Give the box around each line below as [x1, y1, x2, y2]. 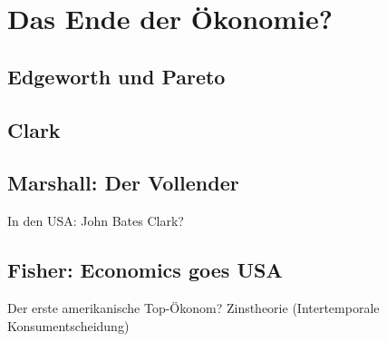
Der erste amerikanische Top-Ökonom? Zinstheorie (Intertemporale [7, 298, 380, 317]
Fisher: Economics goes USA [7, 256, 283, 284]
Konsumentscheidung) [7, 316, 130, 335]
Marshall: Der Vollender [7, 169, 239, 197]
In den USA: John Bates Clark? [7, 211, 184, 230]
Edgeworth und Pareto [7, 62, 226, 90]
